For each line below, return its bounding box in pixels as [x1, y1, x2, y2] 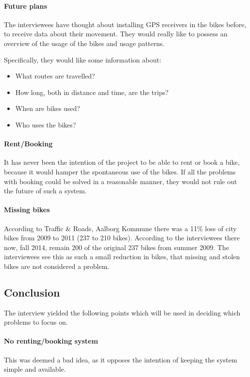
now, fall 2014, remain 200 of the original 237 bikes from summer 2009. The [4, 242, 229, 252]
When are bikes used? [15, 103, 80, 113]
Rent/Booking [4, 139, 53, 149]
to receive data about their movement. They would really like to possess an [4, 29, 228, 39]
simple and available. [4, 364, 66, 374]
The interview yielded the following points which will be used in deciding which [4, 307, 241, 317]
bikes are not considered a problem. [4, 261, 110, 271]
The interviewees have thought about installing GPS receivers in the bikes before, [4, 19, 247, 29]
